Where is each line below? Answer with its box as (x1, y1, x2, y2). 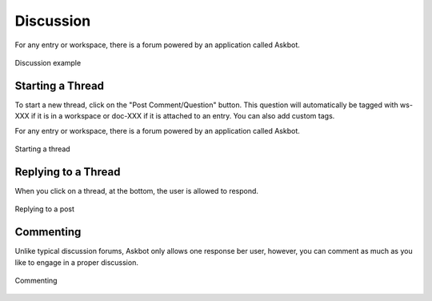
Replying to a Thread (14, 165, 121, 179)
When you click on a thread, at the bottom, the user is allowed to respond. (14, 186, 259, 195)
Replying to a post (14, 204, 75, 214)
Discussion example (14, 58, 82, 67)
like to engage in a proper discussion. (14, 257, 139, 267)
